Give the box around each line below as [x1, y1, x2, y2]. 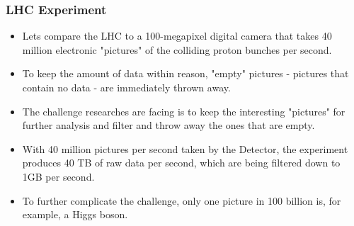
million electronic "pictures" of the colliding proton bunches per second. [22, 42, 332, 57]
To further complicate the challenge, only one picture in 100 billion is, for [22, 193, 341, 208]
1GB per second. [22, 169, 95, 183]
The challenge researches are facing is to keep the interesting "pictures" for [22, 103, 346, 118]
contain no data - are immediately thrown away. [22, 80, 231, 94]
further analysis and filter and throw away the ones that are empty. [22, 118, 315, 132]
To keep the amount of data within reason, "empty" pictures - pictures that [22, 66, 349, 81]
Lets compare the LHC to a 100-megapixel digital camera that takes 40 [22, 28, 332, 43]
